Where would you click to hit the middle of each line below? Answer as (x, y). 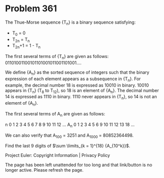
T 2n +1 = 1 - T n (26, 46)
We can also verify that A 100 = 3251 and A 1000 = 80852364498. (69, 136)
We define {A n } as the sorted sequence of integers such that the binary (77, 73)
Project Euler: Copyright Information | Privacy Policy (58, 155)
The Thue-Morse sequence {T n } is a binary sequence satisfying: (70, 23)
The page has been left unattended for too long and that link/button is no (79, 165)
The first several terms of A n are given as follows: (55, 114)
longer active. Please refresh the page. (44, 170)
